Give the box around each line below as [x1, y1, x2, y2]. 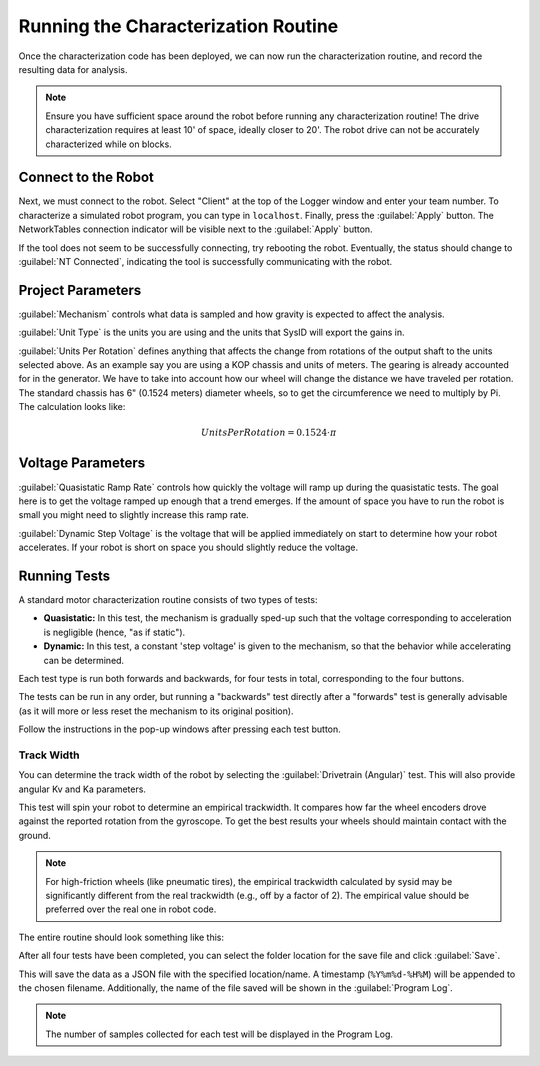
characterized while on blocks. [45, 138, 172, 150]
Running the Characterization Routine [18, 15, 339, 37]
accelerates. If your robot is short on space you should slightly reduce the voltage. [18, 541, 359, 554]
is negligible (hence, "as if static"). [43, 626, 186, 638]
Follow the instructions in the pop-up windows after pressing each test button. [18, 723, 342, 735]
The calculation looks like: [18, 401, 126, 413]
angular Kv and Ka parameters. [18, 783, 147, 795]
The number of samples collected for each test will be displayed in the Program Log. [45, 1028, 394, 1040]
